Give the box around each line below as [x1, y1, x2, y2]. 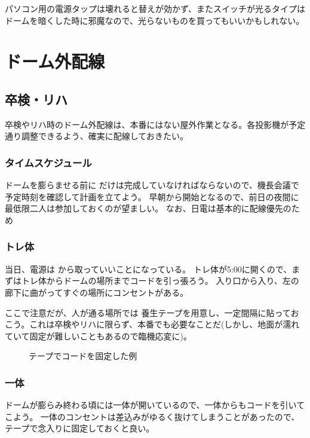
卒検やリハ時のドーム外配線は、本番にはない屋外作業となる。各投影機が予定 [5, 118, 306, 130]
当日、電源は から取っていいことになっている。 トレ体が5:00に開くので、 [5, 262, 292, 275]
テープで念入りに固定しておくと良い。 [5, 422, 155, 434]
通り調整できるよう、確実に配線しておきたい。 [5, 130, 188, 142]
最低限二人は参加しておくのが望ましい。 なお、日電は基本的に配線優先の [5, 202, 291, 215]
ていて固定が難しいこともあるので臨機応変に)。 [5, 329, 192, 342]
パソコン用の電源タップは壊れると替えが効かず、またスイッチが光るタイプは [5, 2, 306, 14]
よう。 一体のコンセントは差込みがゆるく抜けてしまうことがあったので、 [13, 410, 300, 422]
